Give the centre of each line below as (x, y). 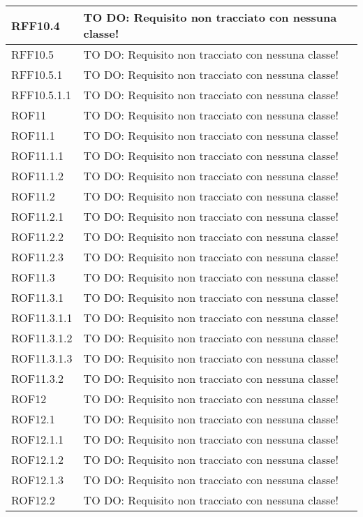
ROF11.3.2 (38, 378)
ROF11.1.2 (38, 176)
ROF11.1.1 (38, 155)
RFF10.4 (36, 25)
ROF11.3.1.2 (42, 338)
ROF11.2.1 (38, 216)
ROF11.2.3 (38, 257)
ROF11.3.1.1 (42, 318)
